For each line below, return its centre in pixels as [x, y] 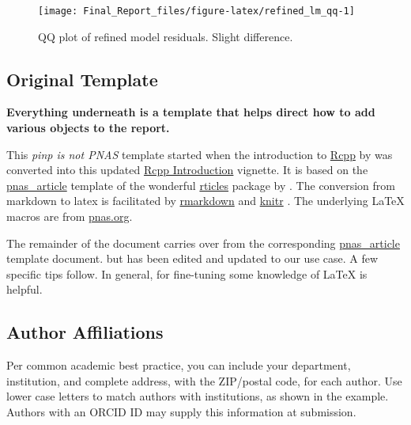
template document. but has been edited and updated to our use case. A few [192, 258]
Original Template [82, 79]
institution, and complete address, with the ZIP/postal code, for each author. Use [204, 380]
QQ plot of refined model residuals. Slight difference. [166, 36]
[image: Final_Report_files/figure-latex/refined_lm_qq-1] [196, 11]
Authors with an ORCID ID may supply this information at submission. [181, 411]
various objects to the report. [88, 128]
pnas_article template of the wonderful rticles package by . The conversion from [201, 185]
